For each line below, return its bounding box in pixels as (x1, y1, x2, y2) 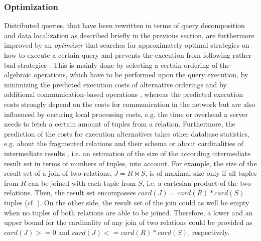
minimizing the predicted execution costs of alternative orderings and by (4, 79, 227, 89)
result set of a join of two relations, (4, 168, 112, 178)
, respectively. (188, 226, 230, 237)
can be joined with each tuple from (28, 177, 136, 188)
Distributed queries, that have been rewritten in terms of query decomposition (4, 20, 245, 31)
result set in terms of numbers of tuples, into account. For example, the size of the (4, 158, 257, 168)
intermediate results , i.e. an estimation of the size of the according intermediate (4, 148, 251, 158)
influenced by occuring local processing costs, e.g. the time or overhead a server (4, 108, 248, 119)
